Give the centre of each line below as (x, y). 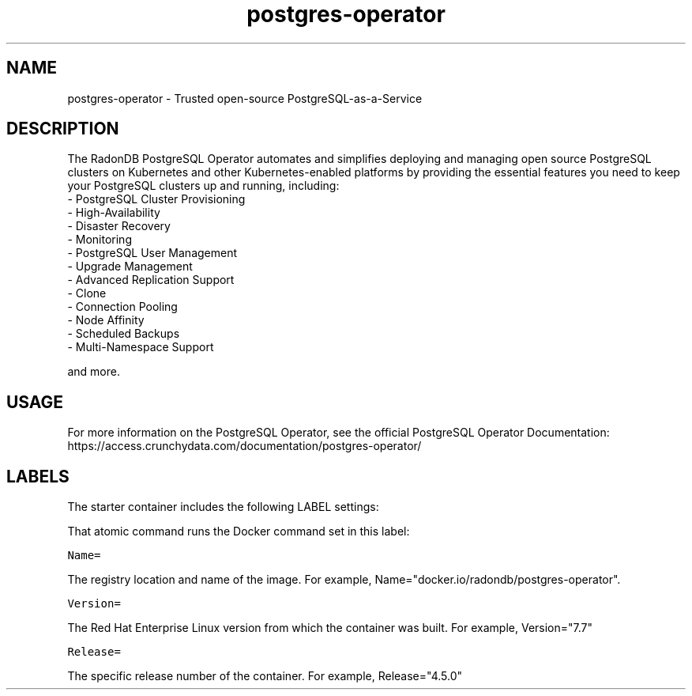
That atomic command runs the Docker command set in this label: (239, 531)
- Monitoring (100, 240)
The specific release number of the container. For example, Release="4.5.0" (265, 676)
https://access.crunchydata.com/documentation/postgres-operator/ (244, 446)
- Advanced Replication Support (151, 280)
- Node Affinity (106, 320)
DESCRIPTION (63, 129)
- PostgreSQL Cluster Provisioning (156, 199)
